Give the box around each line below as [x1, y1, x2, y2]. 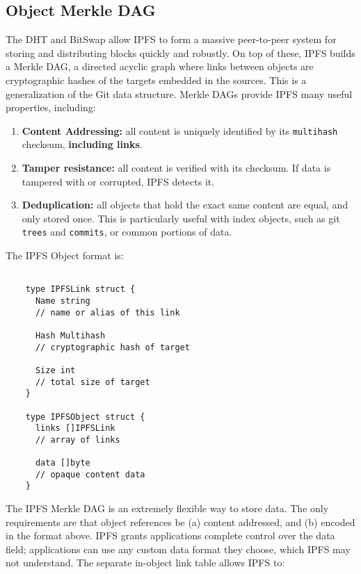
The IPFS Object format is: [6, 248, 124, 263]
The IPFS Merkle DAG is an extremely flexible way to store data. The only [6, 501, 329, 516]
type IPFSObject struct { [25, 411, 145, 422]
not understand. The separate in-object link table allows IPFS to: [6, 555, 285, 570]
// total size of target [35, 377, 150, 387]
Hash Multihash [35, 330, 106, 341]
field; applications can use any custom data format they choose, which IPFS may [6, 541, 351, 556]
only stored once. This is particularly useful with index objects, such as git [22, 211, 340, 225]
